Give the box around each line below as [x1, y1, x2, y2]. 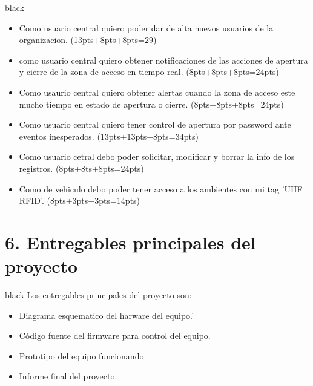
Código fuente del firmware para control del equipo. [19, 329, 211, 342]
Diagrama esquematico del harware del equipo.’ [19, 309, 194, 321]
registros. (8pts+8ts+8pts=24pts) [19, 162, 144, 174]
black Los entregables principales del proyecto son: [5, 289, 192, 301]
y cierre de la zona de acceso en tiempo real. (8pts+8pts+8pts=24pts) [19, 65, 279, 78]
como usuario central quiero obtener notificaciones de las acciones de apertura [19, 53, 308, 66]
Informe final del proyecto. [19, 370, 117, 382]
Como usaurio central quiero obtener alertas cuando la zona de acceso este [19, 85, 295, 98]
